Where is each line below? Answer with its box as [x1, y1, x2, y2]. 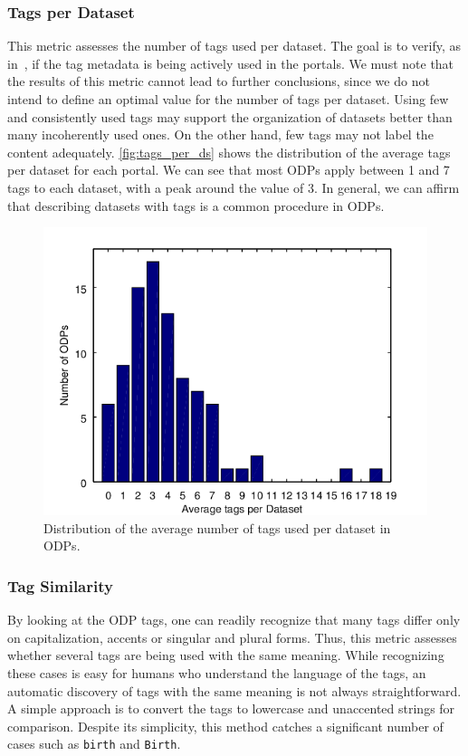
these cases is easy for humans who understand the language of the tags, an [7, 663, 426, 682]
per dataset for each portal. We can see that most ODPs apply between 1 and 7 [7, 160, 450, 179]
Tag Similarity [7, 574, 113, 597]
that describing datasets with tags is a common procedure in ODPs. [7, 196, 385, 215]
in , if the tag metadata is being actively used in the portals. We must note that [7, 53, 454, 72]
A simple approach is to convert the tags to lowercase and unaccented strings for [7, 699, 455, 718]
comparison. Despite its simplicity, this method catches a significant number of [7, 716, 444, 735]
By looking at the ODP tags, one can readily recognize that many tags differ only [7, 610, 461, 629]
